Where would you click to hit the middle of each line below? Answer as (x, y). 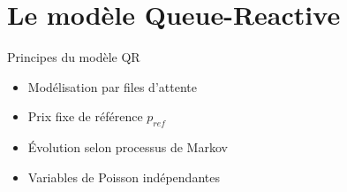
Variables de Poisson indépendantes (124, 177)
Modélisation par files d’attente (112, 86)
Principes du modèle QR (74, 57)
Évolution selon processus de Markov (128, 147)
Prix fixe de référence (85, 116)
